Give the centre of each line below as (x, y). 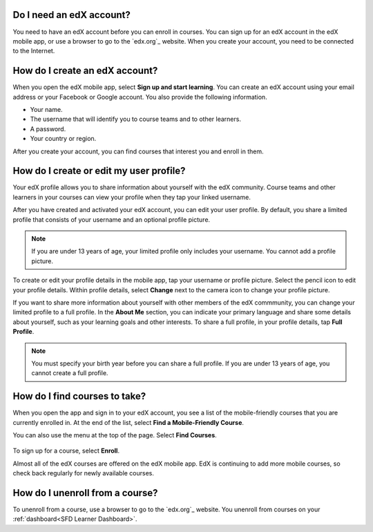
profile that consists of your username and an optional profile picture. (112, 219)
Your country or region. (63, 139)
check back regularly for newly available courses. (84, 473)
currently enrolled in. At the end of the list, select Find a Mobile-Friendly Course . (128, 422)
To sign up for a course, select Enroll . (66, 451)
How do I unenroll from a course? (85, 493)
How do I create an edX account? (85, 71)
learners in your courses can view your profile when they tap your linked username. (132, 197)
